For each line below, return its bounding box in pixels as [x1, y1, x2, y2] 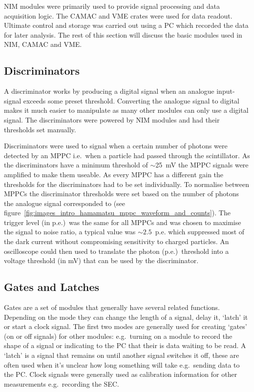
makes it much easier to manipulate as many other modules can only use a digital [4, 105, 249, 115]
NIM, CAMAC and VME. [4, 39, 82, 49]
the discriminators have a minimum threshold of [4, 160, 148, 170]
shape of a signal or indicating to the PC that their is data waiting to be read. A [4, 340, 246, 351]
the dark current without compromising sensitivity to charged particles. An [4, 236, 229, 247]
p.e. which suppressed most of [155, 227, 245, 237]
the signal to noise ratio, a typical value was [4, 227, 136, 237]
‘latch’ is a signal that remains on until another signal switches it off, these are [4, 350, 239, 360]
